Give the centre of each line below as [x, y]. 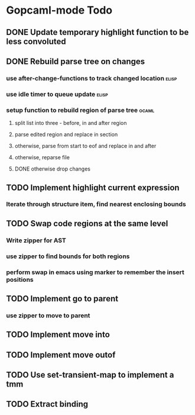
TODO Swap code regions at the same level [87, 223]
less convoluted [36, 41]
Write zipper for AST [36, 240]
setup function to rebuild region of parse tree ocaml [80, 110]
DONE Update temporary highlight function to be [97, 32]
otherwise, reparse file [42, 157]
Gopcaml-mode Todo [59, 10]
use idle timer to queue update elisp [57, 94]
